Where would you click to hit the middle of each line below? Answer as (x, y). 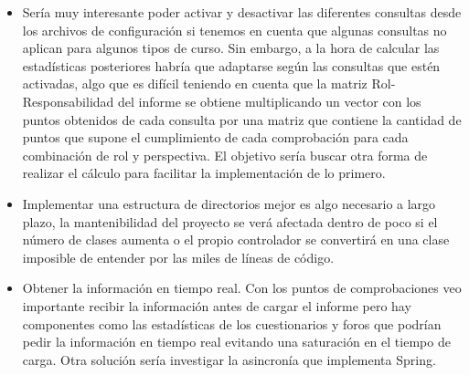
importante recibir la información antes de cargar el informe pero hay (217, 305)
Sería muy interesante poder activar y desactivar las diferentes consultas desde (242, 12)
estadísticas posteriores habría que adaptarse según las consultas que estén (231, 65)
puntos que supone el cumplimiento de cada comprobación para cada (215, 137)
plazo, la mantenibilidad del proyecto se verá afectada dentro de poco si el (230, 221)
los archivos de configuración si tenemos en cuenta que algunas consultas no (234, 30)
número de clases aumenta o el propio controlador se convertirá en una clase (236, 240)
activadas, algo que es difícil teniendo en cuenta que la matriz (195, 83)
